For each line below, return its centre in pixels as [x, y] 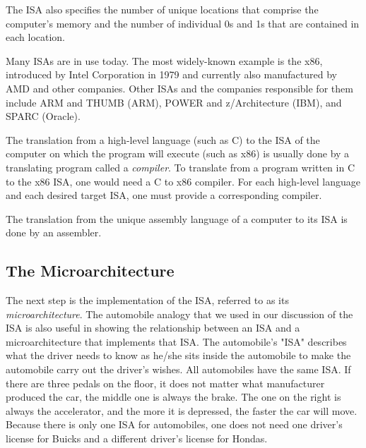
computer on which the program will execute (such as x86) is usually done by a [178, 153]
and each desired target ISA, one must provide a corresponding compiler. [164, 195]
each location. [35, 37]
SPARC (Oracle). [43, 116]
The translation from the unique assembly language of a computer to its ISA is [177, 218]
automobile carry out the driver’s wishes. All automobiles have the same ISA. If [178, 369]
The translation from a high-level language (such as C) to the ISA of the [163, 139]
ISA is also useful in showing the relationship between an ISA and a [153, 328]
